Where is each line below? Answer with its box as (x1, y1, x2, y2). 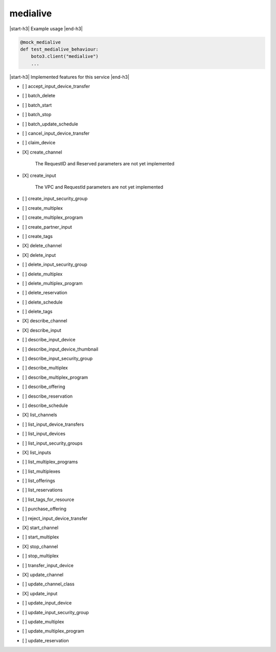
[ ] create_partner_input (22, 224, 73, 230)
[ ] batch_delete (22, 93, 56, 99)
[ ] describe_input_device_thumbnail (22, 346, 99, 352)
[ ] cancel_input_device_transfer (22, 131, 90, 137)
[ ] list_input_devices (22, 430, 66, 437)
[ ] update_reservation (22, 637, 69, 643)
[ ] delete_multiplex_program (22, 280, 83, 286)
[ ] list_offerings (22, 477, 56, 484)
